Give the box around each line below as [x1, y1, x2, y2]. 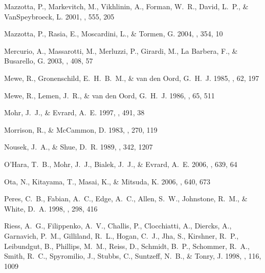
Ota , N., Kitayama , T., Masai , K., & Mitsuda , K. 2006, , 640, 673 [4, 176, 211, 186]
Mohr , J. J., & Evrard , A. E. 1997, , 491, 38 [4, 107, 145, 118]
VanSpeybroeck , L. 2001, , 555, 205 [4, 11, 115, 22]
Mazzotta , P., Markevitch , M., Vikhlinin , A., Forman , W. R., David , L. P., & [4, 1, 249, 11]
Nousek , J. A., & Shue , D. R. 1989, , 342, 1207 [4, 141, 153, 152]
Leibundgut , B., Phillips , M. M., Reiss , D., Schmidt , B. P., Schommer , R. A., [4, 240, 250, 251]
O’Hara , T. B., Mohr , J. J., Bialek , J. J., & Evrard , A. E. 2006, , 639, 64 [4, 158, 237, 169]
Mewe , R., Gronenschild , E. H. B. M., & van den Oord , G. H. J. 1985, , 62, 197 [4, 72, 259, 83]
